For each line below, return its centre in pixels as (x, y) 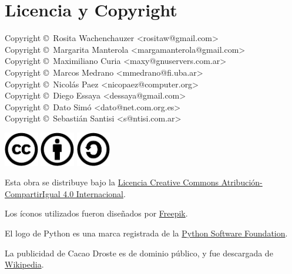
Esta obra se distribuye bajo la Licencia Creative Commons (112, 182)
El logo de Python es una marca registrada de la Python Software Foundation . (146, 233)
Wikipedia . (24, 264)
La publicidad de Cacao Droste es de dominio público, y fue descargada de (139, 253)
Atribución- (242, 182)
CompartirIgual (33, 193)
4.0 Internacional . (94, 193)
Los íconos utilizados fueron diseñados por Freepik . (96, 213)
